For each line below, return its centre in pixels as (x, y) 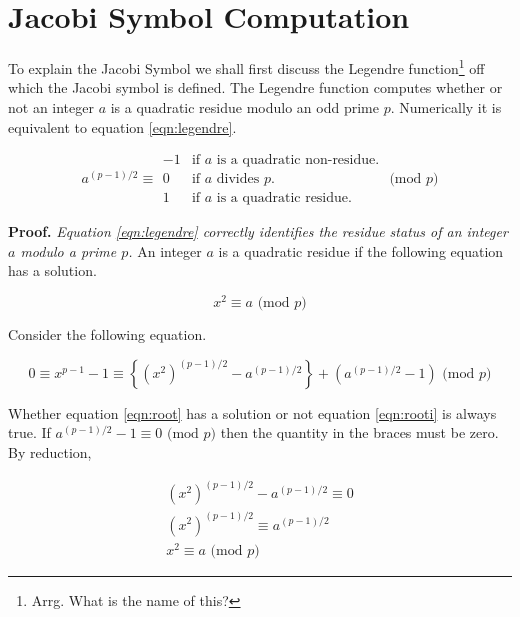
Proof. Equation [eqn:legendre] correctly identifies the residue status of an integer (258, 231)
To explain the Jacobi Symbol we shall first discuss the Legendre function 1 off (246, 66)
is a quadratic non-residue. (298, 160)
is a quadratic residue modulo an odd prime (244, 106)
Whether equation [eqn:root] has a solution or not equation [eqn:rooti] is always (252, 412)
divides (238, 179)
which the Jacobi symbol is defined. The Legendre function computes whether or (255, 87)
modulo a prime (68, 250)
